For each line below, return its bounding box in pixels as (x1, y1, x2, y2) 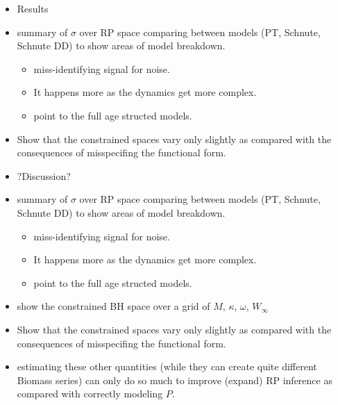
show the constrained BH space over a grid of (17, 299, 210, 313)
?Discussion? (17, 168, 71, 183)
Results (17, 1, 49, 15)
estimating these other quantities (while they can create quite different (17, 359, 317, 374)
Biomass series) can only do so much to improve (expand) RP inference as (17, 372, 332, 387)
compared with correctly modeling (17, 386, 163, 401)
